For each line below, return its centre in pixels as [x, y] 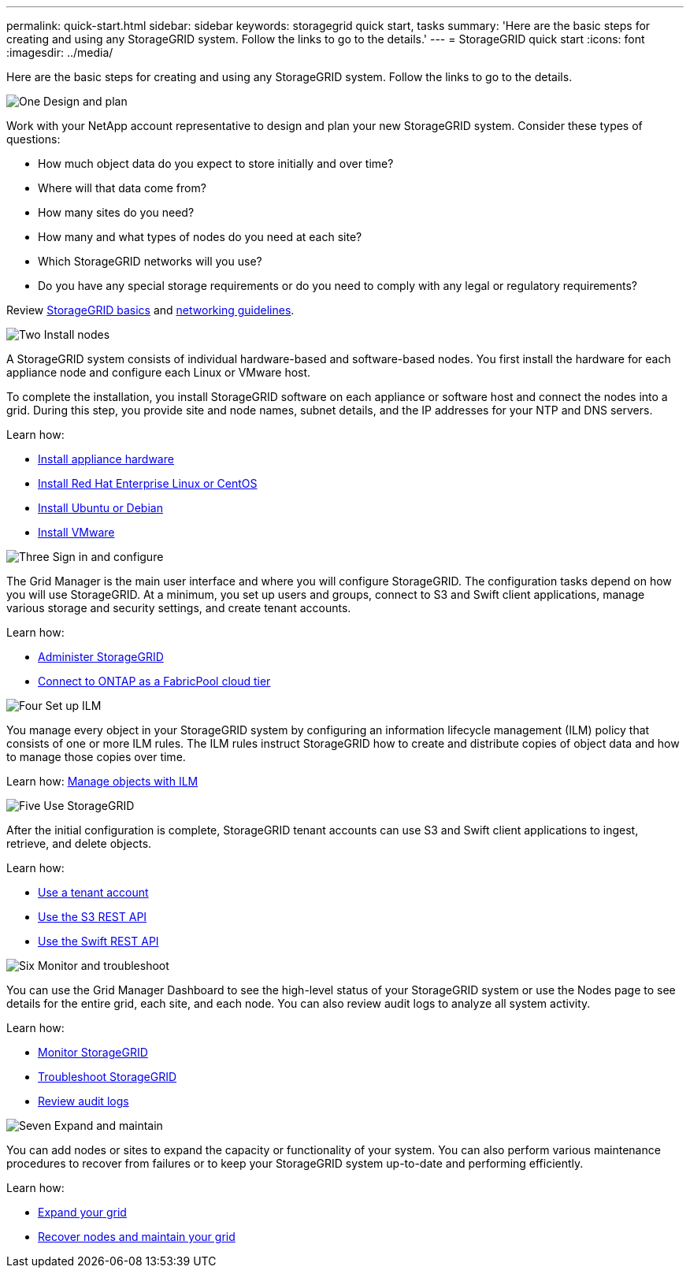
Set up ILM [73, 706]
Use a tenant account [93, 892]
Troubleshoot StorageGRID [108, 1077]
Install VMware [76, 532]
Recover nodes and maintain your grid [137, 1237]
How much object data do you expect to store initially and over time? [216, 163]
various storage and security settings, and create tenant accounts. [179, 608]
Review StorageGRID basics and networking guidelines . [150, 310]
